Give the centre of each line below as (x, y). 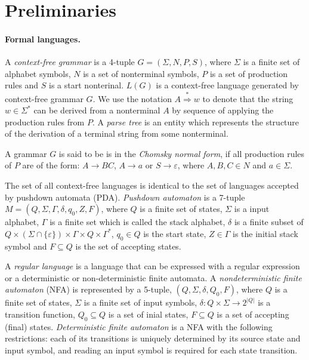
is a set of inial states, (148, 314)
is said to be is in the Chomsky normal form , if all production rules (182, 153)
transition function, (40, 314)
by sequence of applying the (223, 110)
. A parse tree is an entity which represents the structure (196, 121)
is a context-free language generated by (227, 85)
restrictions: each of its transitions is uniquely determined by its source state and (153, 338)
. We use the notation (132, 98)
